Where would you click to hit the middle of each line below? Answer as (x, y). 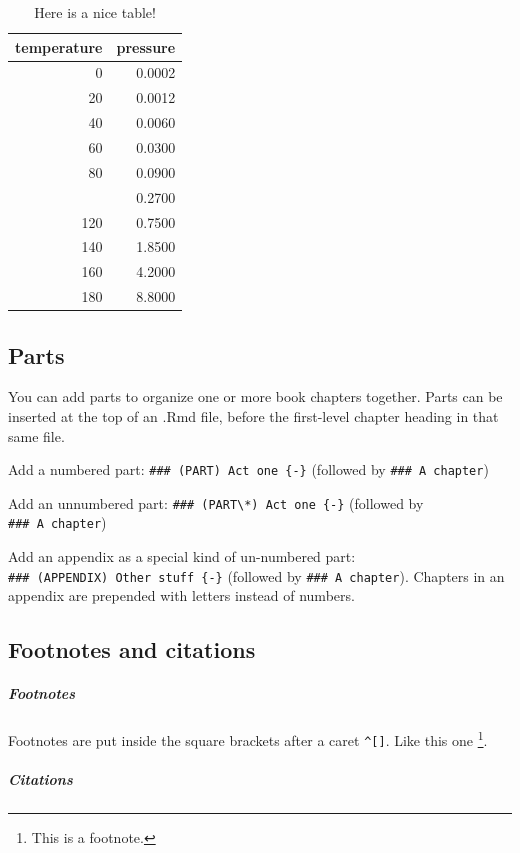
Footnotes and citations (132, 649)
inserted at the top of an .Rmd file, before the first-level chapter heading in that (253, 415)
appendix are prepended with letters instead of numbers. (181, 595)
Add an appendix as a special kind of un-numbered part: (182, 556)
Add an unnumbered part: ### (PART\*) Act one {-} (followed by (216, 502)
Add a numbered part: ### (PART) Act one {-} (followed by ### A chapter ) (248, 469)
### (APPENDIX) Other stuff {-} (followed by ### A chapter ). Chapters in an (256, 575)
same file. (36, 435)
